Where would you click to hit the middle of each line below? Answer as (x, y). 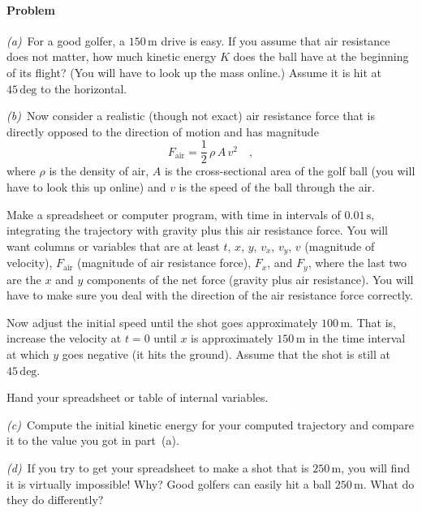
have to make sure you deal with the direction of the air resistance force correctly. (210, 295)
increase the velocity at (64, 338)
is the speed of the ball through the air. (277, 187)
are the (24, 279)
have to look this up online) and (86, 187)
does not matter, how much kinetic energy (112, 56)
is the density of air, (99, 171)
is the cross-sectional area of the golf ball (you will (290, 171)
